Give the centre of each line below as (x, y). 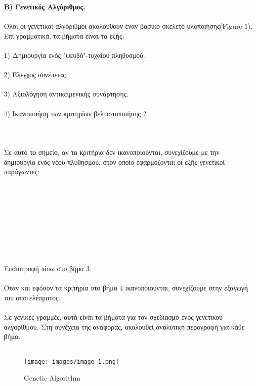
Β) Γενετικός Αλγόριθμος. (45, 6)
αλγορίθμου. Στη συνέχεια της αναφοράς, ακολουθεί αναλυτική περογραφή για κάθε (124, 326)
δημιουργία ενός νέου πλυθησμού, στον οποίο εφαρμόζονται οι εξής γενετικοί (114, 162)
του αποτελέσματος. (32, 297)
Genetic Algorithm (52, 378)
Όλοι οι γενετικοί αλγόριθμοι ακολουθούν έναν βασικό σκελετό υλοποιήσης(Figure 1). (128, 26)
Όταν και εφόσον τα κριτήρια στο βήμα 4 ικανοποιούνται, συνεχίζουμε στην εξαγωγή (126, 288)
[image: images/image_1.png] (72, 362)
